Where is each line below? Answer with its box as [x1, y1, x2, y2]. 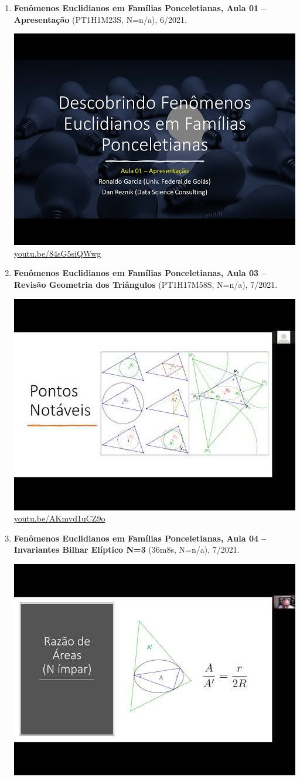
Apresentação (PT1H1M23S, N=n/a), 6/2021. [13, 13, 187, 25]
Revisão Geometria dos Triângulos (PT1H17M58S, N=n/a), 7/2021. [13, 278, 278, 290]
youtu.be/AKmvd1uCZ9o [13, 512, 105, 525]
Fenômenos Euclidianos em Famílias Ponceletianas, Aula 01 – [13, 2, 267, 14]
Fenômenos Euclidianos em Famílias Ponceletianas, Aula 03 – [13, 267, 267, 279]
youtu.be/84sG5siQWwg [13, 247, 101, 259]
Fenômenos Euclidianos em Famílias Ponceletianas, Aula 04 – [13, 532, 267, 544]
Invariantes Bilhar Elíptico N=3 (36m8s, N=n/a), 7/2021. [13, 543, 240, 556]
